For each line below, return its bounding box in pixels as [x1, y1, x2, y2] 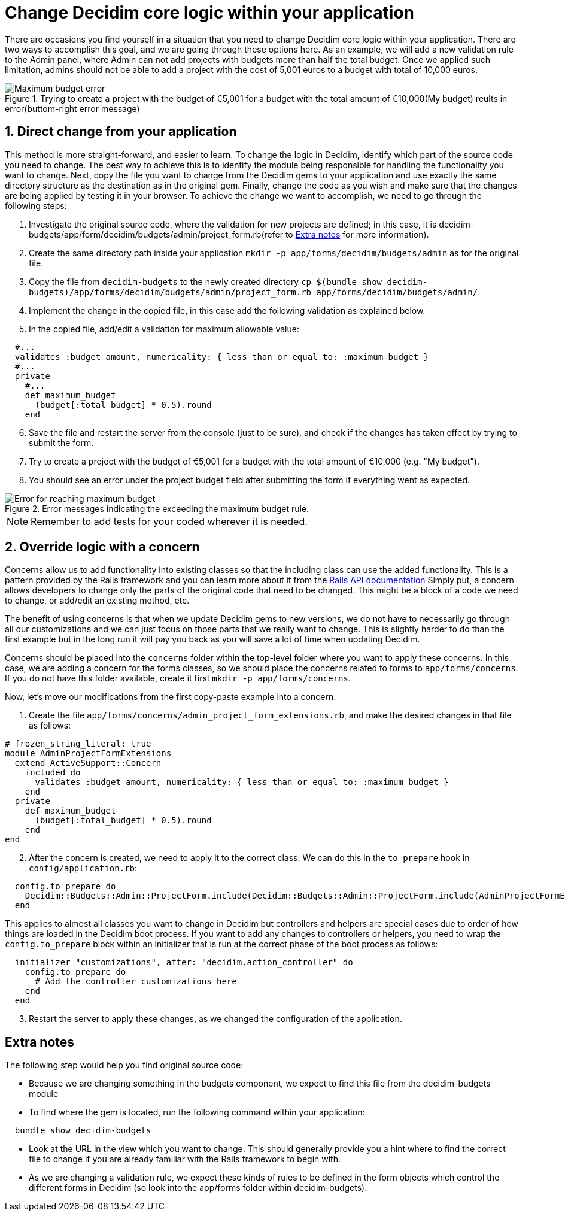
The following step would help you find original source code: [5, 1060, 244, 1071]
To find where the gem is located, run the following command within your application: [29, 1107, 365, 1118]
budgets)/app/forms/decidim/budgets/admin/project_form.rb [29, 287, 312, 297]
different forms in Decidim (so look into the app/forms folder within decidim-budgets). [29, 1182, 367, 1193]
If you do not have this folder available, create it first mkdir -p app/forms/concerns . [5, 673, 351, 684]
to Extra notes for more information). [285, 229, 429, 239]
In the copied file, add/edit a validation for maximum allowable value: [29, 323, 299, 334]
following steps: [5, 200, 67, 211]
